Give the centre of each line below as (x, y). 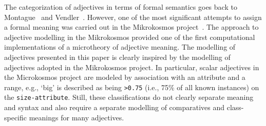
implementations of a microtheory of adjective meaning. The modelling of (120, 47)
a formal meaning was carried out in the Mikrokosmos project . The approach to (131, 27)
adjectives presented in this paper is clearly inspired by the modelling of (117, 57)
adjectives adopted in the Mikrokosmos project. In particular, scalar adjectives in (132, 67)
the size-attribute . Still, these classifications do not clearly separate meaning (129, 97)
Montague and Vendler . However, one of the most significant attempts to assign (133, 17)
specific (16, 117)
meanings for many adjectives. (77, 117)
